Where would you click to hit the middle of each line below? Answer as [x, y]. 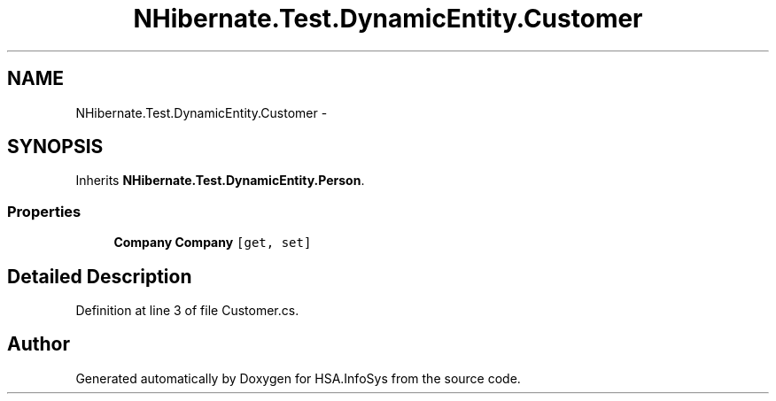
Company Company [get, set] [213, 243]
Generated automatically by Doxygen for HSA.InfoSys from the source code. [298, 378]
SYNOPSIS [55, 147]
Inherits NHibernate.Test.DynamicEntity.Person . [220, 181]
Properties [44, 211]
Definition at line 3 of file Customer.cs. [187, 311]
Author [39, 344]
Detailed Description [100, 276]
